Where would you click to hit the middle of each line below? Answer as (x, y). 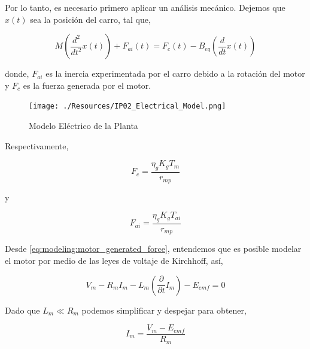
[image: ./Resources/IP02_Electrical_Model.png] (127, 106)
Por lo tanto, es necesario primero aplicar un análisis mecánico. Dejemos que (145, 7)
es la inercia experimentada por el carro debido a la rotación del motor (175, 73)
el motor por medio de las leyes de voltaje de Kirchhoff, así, (114, 260)
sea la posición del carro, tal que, (90, 19)
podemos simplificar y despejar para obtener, (164, 310)
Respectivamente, (37, 145)
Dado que (22, 310)
